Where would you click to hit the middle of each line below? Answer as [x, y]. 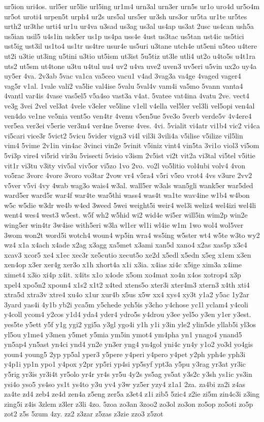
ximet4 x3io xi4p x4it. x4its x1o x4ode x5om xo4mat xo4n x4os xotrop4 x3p [123, 275]
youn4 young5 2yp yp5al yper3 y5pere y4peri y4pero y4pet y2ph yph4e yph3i [125, 354]
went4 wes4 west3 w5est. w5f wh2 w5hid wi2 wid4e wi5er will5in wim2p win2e [126, 215]
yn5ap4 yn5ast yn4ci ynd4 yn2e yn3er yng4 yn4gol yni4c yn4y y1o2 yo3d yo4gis [129, 344]
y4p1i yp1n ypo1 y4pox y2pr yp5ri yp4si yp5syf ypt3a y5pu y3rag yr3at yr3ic [125, 364]
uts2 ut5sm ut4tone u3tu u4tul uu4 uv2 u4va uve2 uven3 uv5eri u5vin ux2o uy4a [130, 66]
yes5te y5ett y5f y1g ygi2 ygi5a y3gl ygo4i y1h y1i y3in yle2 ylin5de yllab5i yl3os [130, 324]
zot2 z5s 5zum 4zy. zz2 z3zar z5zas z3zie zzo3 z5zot [84, 414]
